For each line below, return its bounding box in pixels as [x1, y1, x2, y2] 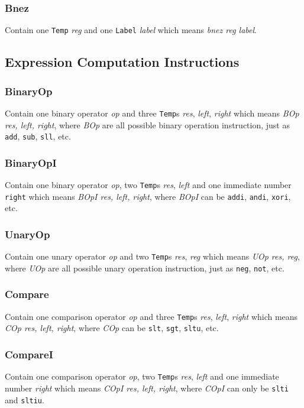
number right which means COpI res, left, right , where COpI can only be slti [5, 381, 289, 394]
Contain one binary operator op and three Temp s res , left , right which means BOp [5, 106, 299, 119]
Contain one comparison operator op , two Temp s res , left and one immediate [5, 370, 279, 383]
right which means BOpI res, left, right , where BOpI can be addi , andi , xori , [5, 190, 291, 202]
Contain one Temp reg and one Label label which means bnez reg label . [5, 24, 257, 36]
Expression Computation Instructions [5, 53, 240, 71]
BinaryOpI [5, 155, 57, 170]
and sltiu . [5, 393, 44, 406]
